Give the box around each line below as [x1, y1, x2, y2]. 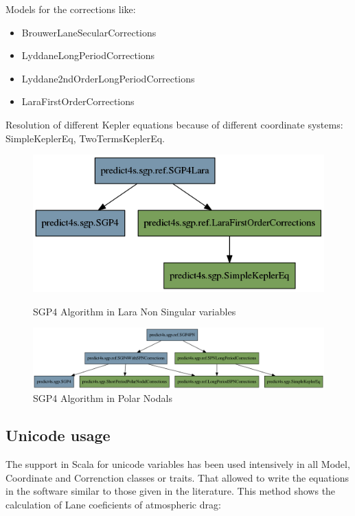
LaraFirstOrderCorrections [21, 94, 135, 109]
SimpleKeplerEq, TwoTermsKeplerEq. [5, 131, 165, 145]
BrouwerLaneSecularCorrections [21, 25, 157, 39]
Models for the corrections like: [5, 2, 136, 16]
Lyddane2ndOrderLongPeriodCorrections [21, 71, 195, 85]
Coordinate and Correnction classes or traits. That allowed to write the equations [5, 470, 349, 484]
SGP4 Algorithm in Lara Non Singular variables [33, 304, 236, 318]
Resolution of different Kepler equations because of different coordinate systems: [5, 117, 343, 131]
